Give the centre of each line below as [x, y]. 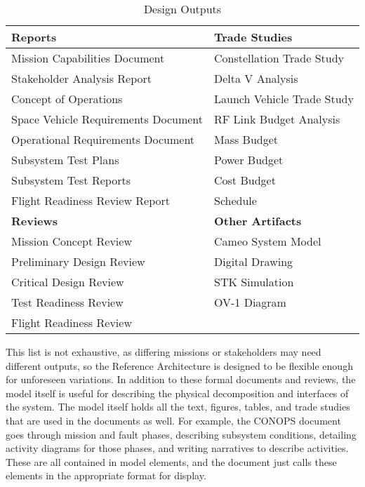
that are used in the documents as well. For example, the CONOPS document [173, 420]
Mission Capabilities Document [88, 58]
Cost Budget [245, 180]
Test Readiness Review [67, 302]
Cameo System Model [268, 241]
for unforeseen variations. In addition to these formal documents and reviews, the [181, 379]
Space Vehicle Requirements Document [107, 119]
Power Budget [249, 160]
